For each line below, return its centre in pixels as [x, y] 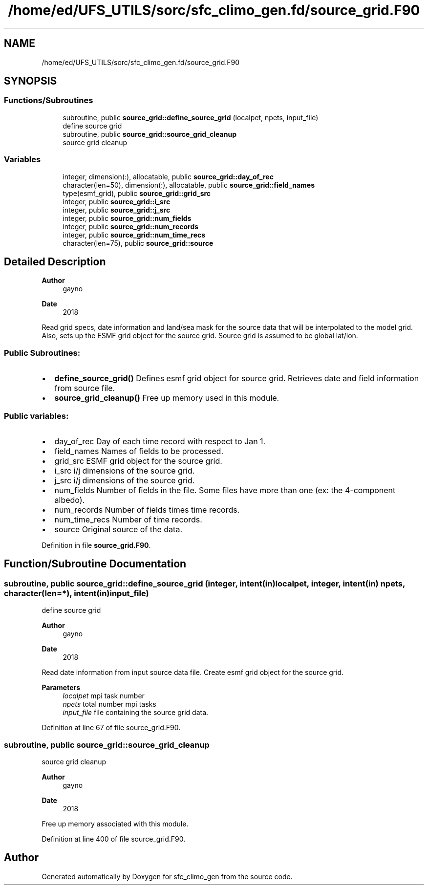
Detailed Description [55, 261]
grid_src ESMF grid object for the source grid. [138, 461]
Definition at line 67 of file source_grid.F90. [111, 728]
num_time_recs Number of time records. [128, 519]
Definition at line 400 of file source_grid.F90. [114, 839]
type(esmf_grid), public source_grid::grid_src [137, 193]
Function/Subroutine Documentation [95, 564]
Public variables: [36, 416]
